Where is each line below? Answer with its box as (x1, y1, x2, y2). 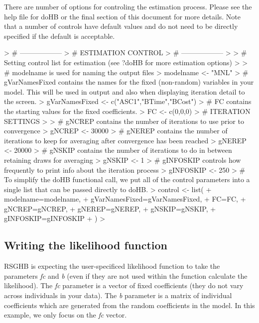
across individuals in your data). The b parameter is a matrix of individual (4, 290, 232, 301)
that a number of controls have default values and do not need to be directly (4, 21, 238, 31)
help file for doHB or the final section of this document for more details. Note (4, 11, 241, 21)
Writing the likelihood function (4, 237, 167, 253)
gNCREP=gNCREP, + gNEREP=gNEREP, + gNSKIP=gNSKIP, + (4, 203, 216, 214)
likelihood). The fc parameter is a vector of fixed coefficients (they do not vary (4, 280, 244, 291)
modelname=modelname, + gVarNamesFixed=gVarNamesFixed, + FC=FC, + (4, 194, 246, 204)
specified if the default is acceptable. (4, 30, 115, 41)
